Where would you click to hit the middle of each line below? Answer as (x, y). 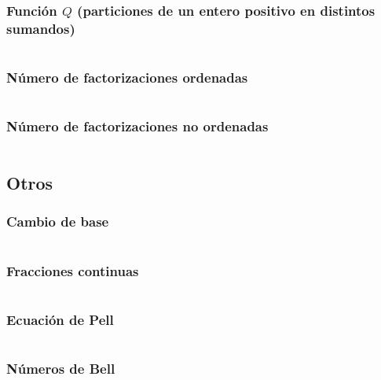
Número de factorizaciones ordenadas (127, 77)
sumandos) (41, 28)
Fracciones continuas (73, 270)
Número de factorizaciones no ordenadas (137, 126)
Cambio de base (58, 221)
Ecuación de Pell (60, 319)
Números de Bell (61, 368)
